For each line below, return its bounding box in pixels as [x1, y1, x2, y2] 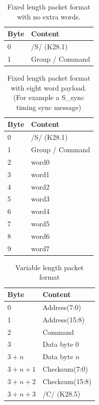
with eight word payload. [10, 82, 87, 93]
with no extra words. [17, 11, 81, 21]
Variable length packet [15, 262, 84, 272]
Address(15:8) [42, 314, 85, 324]
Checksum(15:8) [42, 376, 92, 386]
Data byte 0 [42, 339, 79, 349]
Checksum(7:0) [42, 364, 88, 374]
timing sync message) [16, 101, 82, 112]
